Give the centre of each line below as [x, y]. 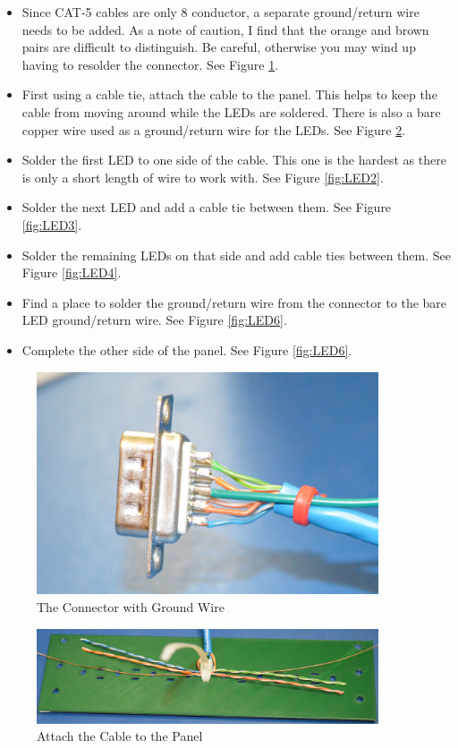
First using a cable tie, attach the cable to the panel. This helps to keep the [229, 94]
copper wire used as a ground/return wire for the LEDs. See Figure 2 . [214, 129]
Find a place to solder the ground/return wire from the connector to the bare [234, 302]
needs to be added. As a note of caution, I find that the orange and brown [225, 29]
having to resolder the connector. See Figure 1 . [150, 64]
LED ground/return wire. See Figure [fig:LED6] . [154, 320]
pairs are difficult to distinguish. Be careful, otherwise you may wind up [219, 47]
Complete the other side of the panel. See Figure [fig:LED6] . [187, 349]
